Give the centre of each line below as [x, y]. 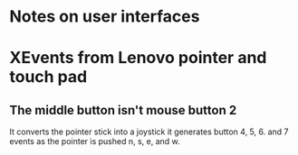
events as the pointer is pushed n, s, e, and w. [95, 141]
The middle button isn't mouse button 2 [123, 110]
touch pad [48, 77]
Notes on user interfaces [105, 17]
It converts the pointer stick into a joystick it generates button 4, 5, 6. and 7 [149, 132]
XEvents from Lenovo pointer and [138, 58]
